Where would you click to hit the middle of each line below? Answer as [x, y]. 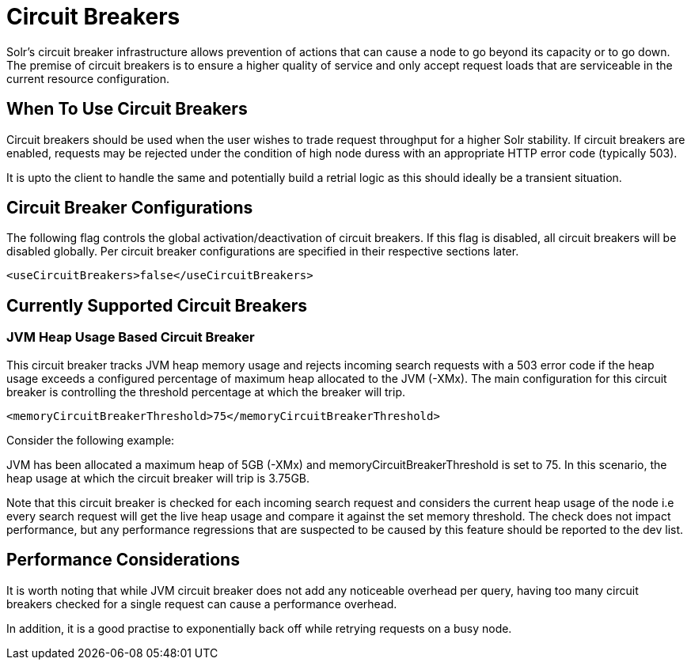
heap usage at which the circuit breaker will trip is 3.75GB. [158, 478]
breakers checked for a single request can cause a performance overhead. [202, 604]
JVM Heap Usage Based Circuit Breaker [131, 337]
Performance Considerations [123, 560]
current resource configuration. [88, 78]
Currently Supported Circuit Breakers [157, 305]
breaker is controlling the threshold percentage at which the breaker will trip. [206, 392]
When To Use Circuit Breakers [127, 109]
